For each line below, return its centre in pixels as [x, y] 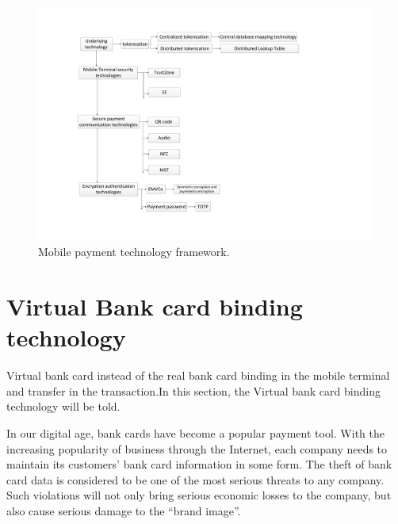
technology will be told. [63, 406]
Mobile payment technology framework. [134, 252]
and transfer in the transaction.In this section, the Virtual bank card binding [193, 390]
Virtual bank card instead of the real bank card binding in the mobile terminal [198, 375]
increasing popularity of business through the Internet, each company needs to [197, 448]
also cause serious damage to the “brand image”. [124, 510]
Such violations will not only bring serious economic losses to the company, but [199, 495]
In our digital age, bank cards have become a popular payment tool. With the [195, 432]
